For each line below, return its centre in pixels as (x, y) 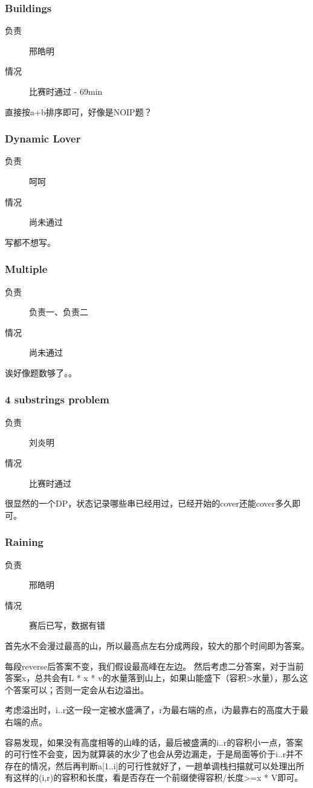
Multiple (26, 269)
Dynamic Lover (43, 139)
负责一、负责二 (59, 312)
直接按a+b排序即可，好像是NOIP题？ (79, 111)
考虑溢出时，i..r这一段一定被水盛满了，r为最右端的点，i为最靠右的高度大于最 (157, 710)
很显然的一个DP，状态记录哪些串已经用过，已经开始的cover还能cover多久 (149, 503)
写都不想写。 (30, 242)
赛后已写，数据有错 (67, 625)
